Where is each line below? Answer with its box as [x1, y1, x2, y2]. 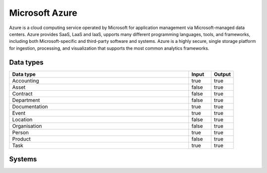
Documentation [12, 103, 48, 110]
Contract [12, 90, 33, 97]
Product [12, 136, 31, 142]
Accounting [12, 77, 39, 84]
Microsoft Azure [9, 7, 78, 18]
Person [12, 129, 29, 136]
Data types [9, 58, 44, 67]
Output [214, 70, 231, 77]
